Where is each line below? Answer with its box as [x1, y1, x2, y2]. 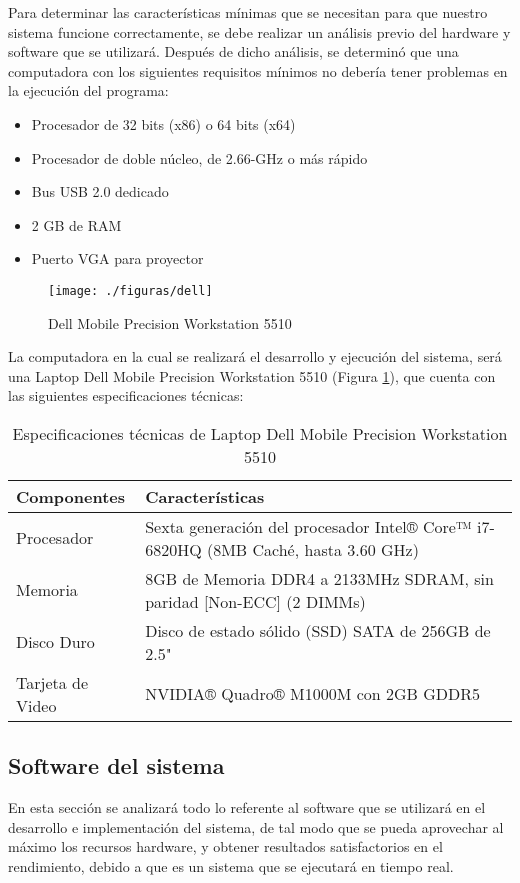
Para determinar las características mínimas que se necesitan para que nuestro [8, 2, 488, 22]
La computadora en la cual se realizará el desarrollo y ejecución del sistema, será [8, 346, 502, 367]
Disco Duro [16, 630, 95, 654]
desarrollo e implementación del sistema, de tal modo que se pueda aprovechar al [8, 816, 504, 837]
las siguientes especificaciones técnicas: [8, 385, 244, 406]
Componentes [16, 484, 125, 508]
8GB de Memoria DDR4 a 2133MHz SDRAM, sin [145, 566, 494, 590]
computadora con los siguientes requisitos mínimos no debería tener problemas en [8, 60, 508, 81]
